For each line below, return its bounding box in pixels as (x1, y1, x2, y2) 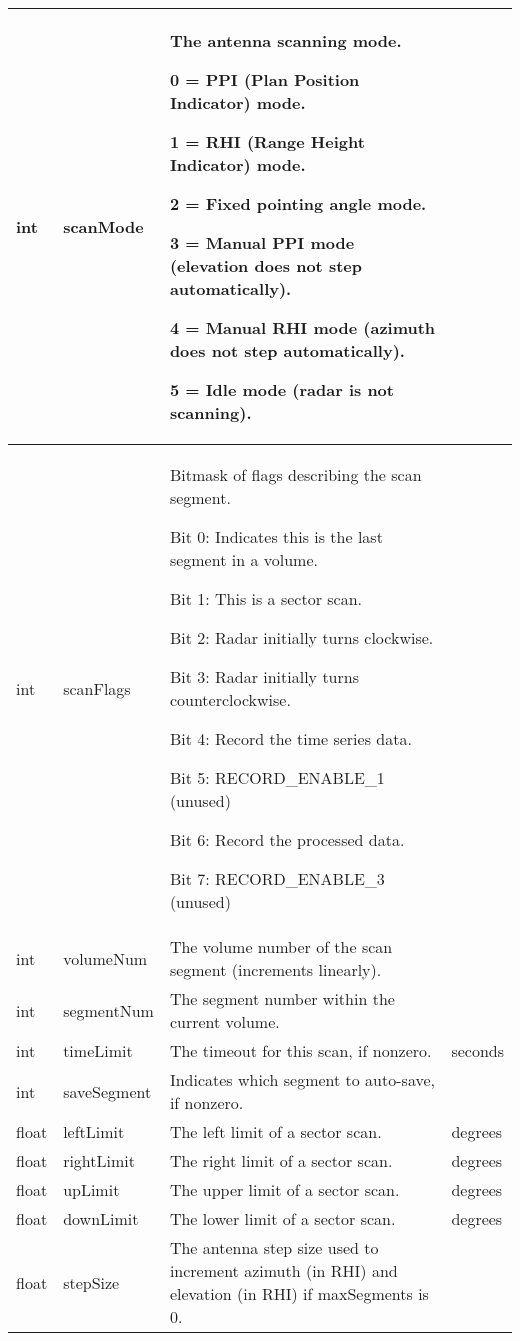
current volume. (169, 1010, 280, 1033)
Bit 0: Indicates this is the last (169, 525, 383, 548)
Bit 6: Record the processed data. (169, 828, 405, 851)
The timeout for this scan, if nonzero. (169, 1039, 432, 1062)
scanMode (63, 215, 144, 238)
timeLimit (63, 1039, 133, 1062)
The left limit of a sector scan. (169, 1120, 382, 1143)
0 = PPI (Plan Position (169, 68, 360, 91)
